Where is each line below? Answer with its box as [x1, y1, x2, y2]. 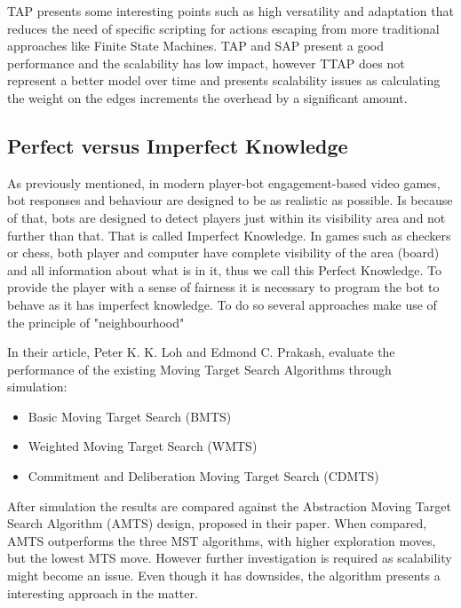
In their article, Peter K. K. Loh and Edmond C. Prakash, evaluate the [7, 343, 395, 361]
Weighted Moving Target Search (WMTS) [28, 437, 258, 455]
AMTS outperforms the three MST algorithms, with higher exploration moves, [7, 531, 436, 549]
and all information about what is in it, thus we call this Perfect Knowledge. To [7, 260, 441, 279]
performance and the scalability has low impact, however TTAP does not [7, 53, 405, 72]
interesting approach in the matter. [7, 583, 198, 602]
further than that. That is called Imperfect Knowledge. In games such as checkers [7, 225, 451, 244]
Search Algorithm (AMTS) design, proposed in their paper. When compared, [7, 514, 427, 533]
